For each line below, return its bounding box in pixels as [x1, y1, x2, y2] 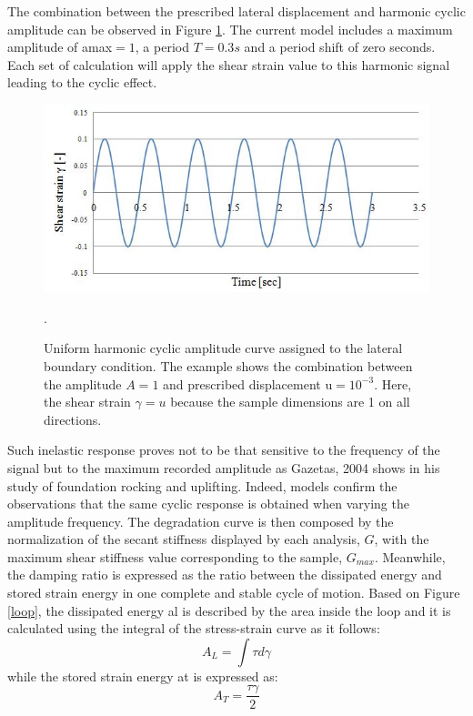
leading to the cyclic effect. [7, 73, 157, 92]
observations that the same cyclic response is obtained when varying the [7, 494, 409, 513]
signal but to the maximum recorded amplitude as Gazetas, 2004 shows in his [7, 458, 440, 477]
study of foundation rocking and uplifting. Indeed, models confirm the [7, 476, 398, 495]
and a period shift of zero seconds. [244, 37, 436, 56]
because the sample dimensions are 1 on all [170, 392, 410, 411]
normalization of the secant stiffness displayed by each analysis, [7, 529, 360, 549]
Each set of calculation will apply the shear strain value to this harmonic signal [7, 55, 450, 74]
